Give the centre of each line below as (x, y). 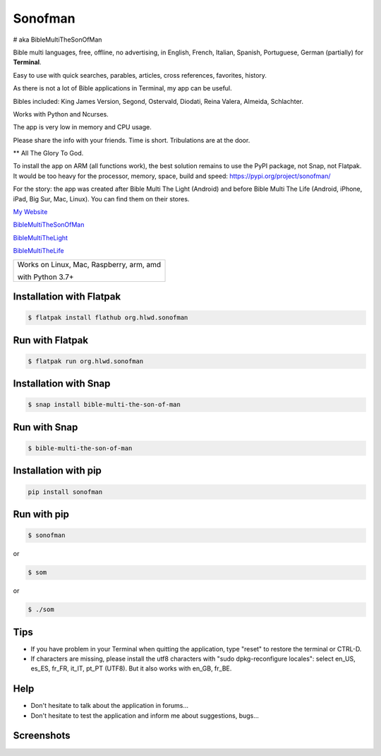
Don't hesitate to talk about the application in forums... (110, 706)
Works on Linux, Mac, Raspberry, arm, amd (89, 264)
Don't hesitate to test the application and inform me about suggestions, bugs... (145, 715)
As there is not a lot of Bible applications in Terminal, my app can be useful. (122, 88)
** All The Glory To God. (48, 153)
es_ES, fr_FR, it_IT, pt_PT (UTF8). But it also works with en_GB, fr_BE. (131, 668)
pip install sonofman (65, 492)
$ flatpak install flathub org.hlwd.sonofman (108, 318)
